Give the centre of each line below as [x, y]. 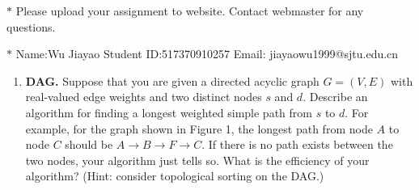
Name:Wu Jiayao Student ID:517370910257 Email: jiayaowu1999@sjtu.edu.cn [207, 54]
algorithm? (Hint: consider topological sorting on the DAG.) [175, 176]
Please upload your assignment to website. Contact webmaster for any [190, 11]
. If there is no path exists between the [297, 144]
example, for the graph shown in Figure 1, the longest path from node [199, 128]
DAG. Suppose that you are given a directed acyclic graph [172, 80]
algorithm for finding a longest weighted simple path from [169, 112]
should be [89, 144]
